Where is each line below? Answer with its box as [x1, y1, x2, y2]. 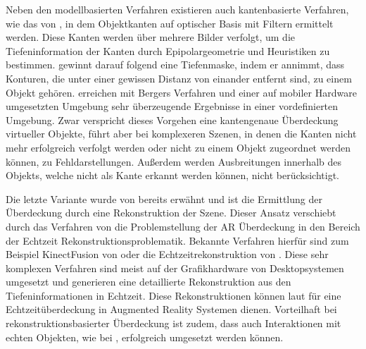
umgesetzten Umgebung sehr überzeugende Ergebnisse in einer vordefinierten [6, 99, 339, 114]
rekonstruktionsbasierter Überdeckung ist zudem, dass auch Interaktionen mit [6, 316, 341, 331]
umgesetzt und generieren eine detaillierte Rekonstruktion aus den [6, 274, 291, 289]
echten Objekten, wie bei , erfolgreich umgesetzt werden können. [6, 329, 284, 344]
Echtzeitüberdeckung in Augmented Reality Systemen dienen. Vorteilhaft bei [6, 302, 337, 317]
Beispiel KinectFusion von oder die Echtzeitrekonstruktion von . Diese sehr [6, 247, 329, 262]
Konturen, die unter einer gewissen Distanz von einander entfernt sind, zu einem [6, 71, 352, 85]
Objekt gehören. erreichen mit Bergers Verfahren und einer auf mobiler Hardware [6, 85, 357, 99]
